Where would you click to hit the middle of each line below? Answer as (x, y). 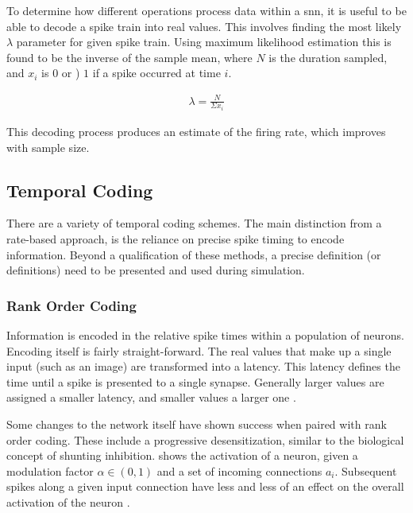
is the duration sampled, (328, 57)
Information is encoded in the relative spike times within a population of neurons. (205, 334)
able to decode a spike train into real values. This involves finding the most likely (204, 26)
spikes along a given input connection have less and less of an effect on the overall (205, 486)
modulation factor (50, 470)
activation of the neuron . (68, 501)
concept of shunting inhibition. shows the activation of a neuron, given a (182, 455)
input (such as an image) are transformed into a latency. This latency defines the (203, 366)
